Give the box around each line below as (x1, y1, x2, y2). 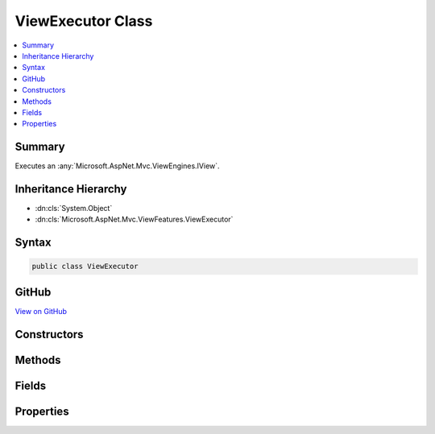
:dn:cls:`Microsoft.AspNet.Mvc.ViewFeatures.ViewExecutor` (35, 214, 234, 225)
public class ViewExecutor (31, 262, 139, 271)
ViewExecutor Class (14, 12, 153, 30)
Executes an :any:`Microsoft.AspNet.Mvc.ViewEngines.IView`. (14, 161, 221, 171)
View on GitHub (14, 306, 68, 316)
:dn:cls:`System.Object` (35, 204, 113, 213)
